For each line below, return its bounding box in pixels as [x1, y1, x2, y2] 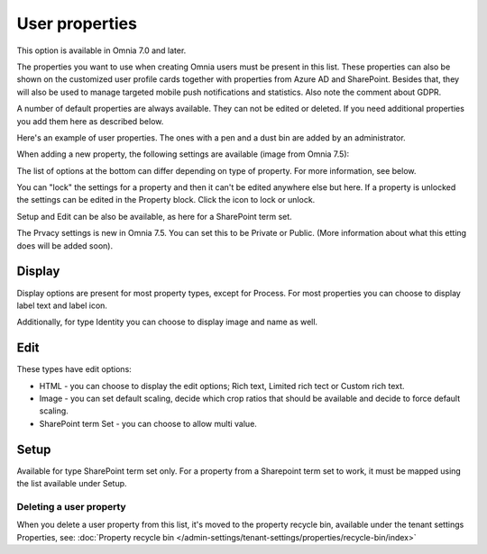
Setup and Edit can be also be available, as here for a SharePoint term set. [16, 211, 292, 222]
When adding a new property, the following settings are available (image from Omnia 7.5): [16, 149, 350, 159]
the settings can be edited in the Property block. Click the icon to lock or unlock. [16, 195, 316, 205]
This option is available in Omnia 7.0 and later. [16, 45, 187, 56]
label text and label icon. [16, 300, 108, 311]
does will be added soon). [16, 240, 113, 251]
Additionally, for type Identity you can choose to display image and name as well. [16, 316, 318, 328]
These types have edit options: [16, 364, 133, 375]
